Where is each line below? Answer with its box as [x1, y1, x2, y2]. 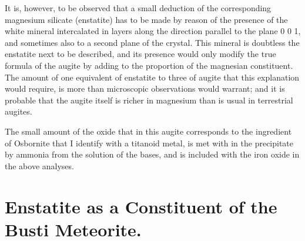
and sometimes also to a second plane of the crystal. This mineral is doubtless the [5, 36, 300, 48]
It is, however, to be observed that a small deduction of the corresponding [5, 2, 272, 14]
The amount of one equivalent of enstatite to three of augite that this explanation [5, 71, 300, 83]
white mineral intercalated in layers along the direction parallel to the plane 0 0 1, [5, 25, 301, 37]
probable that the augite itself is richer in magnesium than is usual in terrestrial [5, 93, 293, 106]
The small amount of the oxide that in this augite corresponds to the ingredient [5, 125, 292, 137]
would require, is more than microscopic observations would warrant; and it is [5, 82, 285, 95]
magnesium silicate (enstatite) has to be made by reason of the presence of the [5, 13, 288, 25]
